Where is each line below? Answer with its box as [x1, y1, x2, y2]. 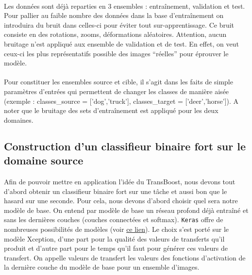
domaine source [4, 153, 84, 168]
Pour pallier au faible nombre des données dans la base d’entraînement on [4, 10, 224, 20]
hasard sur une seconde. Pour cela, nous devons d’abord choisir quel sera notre [4, 195, 238, 206]
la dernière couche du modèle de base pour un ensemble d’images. [4, 262, 200, 272]
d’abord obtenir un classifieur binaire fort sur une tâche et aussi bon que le [4, 186, 227, 196]
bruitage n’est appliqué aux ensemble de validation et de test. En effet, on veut [4, 38, 239, 49]
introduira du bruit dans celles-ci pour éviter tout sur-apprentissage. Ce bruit [4, 19, 235, 30]
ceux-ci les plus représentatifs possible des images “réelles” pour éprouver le [4, 48, 229, 58]
